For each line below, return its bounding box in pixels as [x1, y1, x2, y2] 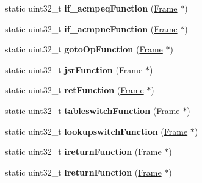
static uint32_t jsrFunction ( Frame [5, 63, 143, 76]
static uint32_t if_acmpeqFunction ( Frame [5, 2, 178, 14]
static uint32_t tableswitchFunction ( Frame [5, 104, 180, 117]
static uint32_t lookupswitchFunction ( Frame [5, 124, 188, 137]
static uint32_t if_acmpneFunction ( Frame [5, 22, 178, 35]
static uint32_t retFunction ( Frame [5, 84, 144, 96]
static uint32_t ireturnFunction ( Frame [5, 145, 162, 158]
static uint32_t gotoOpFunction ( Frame [5, 43, 163, 56]
